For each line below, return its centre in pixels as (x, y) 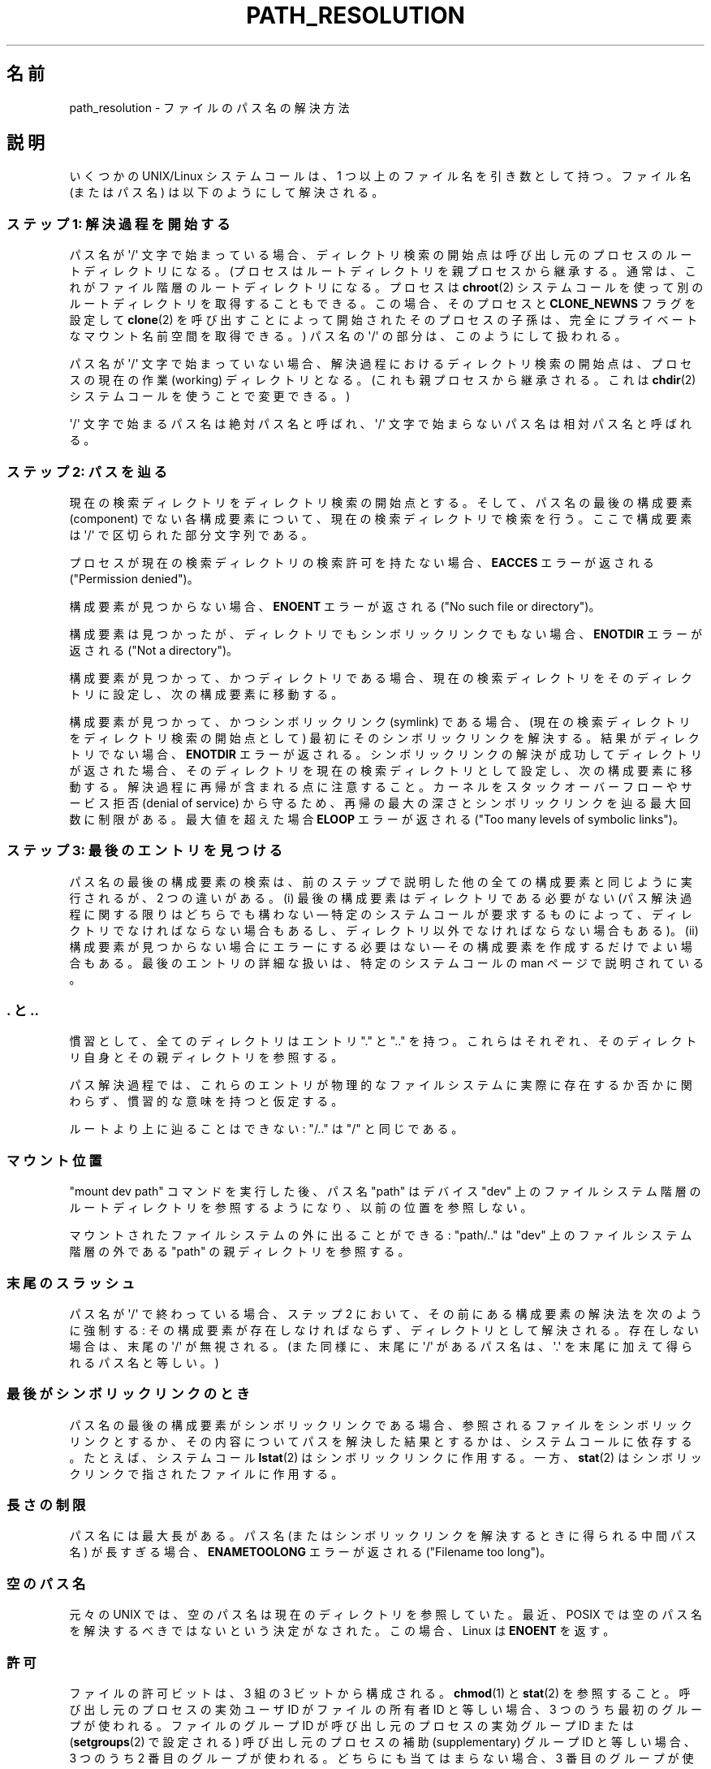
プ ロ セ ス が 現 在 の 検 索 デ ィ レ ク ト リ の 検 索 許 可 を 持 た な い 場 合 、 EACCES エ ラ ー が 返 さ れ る (362, 562)
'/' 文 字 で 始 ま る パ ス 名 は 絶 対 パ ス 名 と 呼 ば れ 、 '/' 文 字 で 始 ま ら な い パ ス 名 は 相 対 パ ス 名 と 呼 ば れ (380, 424)
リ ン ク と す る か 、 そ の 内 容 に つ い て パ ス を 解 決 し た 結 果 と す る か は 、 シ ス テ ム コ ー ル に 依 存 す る (381, 1441)
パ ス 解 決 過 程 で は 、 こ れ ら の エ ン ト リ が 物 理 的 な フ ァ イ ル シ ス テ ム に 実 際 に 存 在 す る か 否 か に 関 (381, 1085)
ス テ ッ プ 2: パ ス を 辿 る (87, 471)
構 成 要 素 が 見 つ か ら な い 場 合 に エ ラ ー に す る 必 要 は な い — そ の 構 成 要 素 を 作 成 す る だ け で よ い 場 (381, 946)
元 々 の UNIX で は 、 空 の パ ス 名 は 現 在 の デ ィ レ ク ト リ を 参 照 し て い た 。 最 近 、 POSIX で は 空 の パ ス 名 (386, 1615)
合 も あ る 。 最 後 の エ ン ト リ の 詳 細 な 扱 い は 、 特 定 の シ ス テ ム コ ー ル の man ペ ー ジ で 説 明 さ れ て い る (387, 962)
